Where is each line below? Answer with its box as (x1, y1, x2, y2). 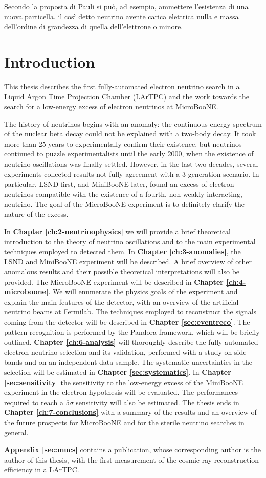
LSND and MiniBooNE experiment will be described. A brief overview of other (4, 256, 252, 267)
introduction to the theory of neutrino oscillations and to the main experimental (4, 236, 256, 247)
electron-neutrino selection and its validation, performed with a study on (4, 346, 232, 357)
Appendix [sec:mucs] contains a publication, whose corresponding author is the (4, 444, 261, 455)
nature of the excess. (4, 209, 69, 220)
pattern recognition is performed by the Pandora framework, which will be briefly (4, 326, 260, 337)
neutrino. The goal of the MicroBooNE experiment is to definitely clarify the (4, 198, 245, 209)
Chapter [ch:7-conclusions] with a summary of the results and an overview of (4, 407, 257, 417)
